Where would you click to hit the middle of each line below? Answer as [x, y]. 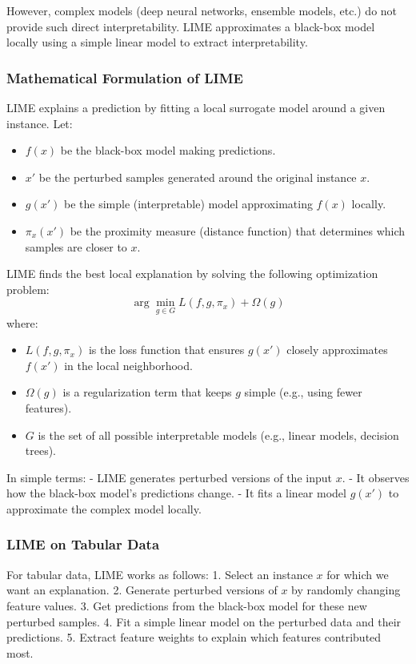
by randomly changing [346, 590]
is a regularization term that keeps [147, 392]
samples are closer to [76, 246]
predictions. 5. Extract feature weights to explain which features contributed [194, 637]
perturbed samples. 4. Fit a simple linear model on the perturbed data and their [204, 621]
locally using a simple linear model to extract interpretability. [157, 42]
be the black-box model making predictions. [168, 150]
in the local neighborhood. [128, 365]
